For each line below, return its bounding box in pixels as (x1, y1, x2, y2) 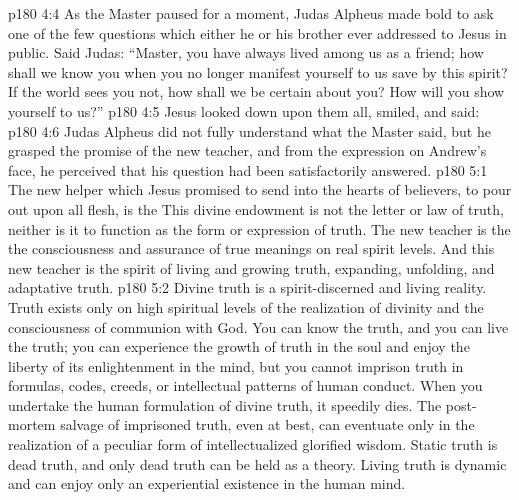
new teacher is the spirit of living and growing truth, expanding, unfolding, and (8, 257, 495, 278)
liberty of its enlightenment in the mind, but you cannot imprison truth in (8, 355, 464, 376)
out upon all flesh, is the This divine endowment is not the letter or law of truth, (8, 198, 504, 219)
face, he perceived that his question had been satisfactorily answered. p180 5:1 (8, 159, 488, 180)
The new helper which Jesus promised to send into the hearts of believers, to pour (8, 179, 512, 200)
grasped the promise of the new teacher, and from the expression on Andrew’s (8, 140, 487, 161)
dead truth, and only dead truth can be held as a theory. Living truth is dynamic (8, 453, 507, 474)
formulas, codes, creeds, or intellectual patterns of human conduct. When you (8, 375, 483, 396)
